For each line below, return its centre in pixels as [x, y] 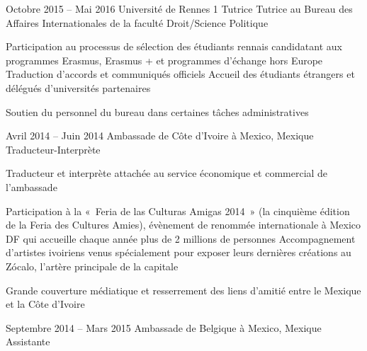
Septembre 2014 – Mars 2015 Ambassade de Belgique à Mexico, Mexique [164, 327]
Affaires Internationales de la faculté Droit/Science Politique [137, 22]
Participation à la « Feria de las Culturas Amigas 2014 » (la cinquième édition [178, 211]
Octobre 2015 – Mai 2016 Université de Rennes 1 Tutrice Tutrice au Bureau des [179, 8]
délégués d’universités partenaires [78, 87]
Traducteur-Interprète [53, 149]
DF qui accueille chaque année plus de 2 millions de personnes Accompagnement [181, 238]
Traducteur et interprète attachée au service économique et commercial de [167, 173]
